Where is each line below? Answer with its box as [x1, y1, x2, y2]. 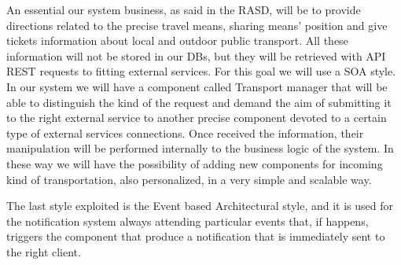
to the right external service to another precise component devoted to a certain [6, 109, 387, 126]
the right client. [6, 243, 81, 259]
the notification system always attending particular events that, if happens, [6, 212, 369, 229]
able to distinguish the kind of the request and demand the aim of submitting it [6, 94, 392, 110]
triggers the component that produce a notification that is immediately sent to [6, 228, 385, 245]
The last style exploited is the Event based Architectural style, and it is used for [6, 197, 393, 214]
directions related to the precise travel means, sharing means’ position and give [6, 17, 388, 33]
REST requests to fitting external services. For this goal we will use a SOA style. [6, 63, 396, 79]
